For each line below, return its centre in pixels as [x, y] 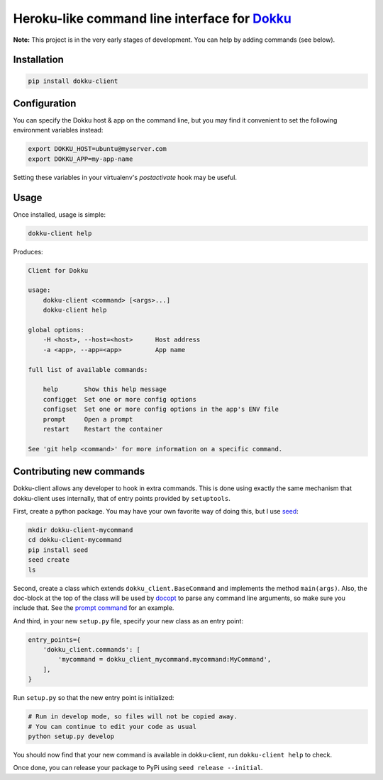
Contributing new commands [79, 471]
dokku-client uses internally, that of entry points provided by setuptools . [122, 498]
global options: [56, 330]
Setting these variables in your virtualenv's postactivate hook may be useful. [125, 177]
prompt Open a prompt [88, 419]
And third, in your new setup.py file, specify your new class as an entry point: [128, 621]
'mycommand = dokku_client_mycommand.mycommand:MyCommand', [165, 660]
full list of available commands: [88, 369]
